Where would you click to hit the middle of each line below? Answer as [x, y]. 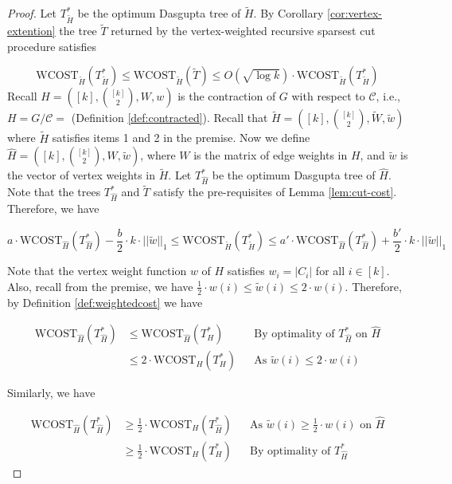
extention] [31, 31]
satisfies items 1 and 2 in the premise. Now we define [181, 138]
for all [330, 271]
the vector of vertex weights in [82, 175]
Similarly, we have [51, 393]
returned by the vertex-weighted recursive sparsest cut [243, 31]
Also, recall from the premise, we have [100, 286]
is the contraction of [227, 96]
